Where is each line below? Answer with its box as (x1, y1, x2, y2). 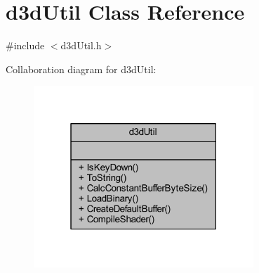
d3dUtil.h (60, 38, 102, 53)
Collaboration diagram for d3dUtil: (6, 61, 157, 76)
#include (6, 38, 45, 53)
